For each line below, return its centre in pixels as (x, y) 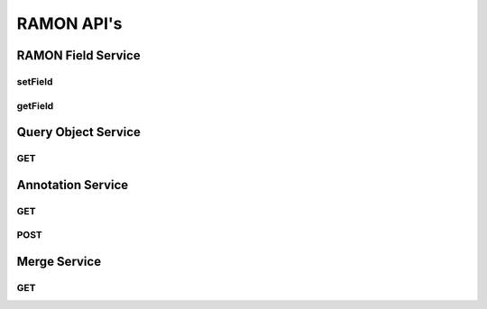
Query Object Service (79, 132)
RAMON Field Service (78, 55)
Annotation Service (73, 185)
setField (35, 81)
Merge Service (59, 261)
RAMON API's (69, 23)
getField (35, 105)
